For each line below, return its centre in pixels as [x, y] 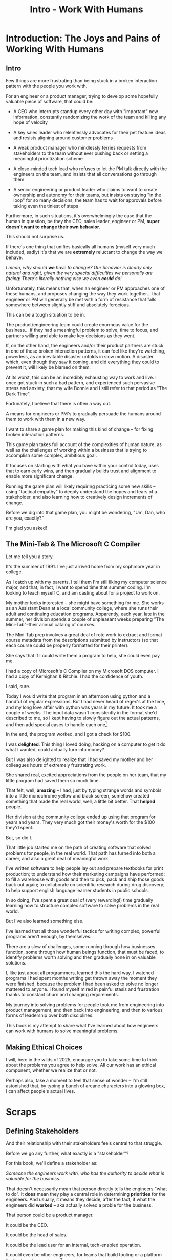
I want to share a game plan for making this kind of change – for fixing [80, 429]
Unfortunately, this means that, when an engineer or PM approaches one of [85, 288]
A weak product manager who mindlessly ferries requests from [80, 148]
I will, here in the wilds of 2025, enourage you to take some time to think [82, 1060]
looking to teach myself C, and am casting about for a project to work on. [83, 592]
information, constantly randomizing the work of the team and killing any [90, 117]
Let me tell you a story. [30, 557]
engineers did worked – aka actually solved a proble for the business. [79, 1205]
